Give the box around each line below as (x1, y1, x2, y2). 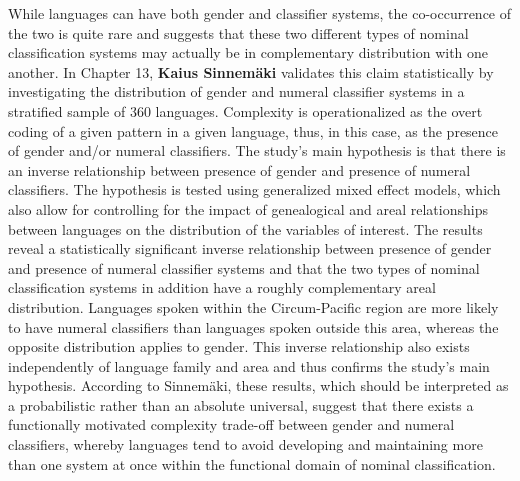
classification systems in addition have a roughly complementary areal (8, 277, 436, 298)
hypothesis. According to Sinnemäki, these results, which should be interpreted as (8, 375, 509, 396)
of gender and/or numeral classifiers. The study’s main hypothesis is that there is (8, 140, 506, 161)
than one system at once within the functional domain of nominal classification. (8, 453, 496, 474)
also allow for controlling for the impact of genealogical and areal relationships (8, 198, 488, 219)
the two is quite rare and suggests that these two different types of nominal (8, 22, 469, 43)
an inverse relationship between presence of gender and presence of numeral (8, 159, 471, 180)
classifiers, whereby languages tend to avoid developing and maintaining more (8, 434, 483, 455)
